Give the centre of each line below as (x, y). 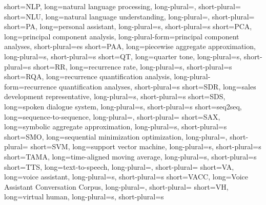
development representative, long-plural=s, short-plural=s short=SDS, (115, 96)
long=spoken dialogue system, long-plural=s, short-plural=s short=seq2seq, (123, 106)
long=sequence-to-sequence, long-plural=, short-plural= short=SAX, (112, 116)
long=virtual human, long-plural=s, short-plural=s (84, 197)
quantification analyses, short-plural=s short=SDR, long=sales (158, 86)
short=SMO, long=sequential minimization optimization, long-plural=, (116, 136)
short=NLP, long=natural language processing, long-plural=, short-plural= (122, 6)
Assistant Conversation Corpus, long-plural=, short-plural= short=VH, (116, 186)
